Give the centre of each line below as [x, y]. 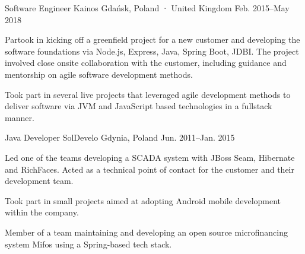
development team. [39, 181]
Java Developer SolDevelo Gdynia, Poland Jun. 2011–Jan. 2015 [120, 137]
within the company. [42, 212]
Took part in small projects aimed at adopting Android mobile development [143, 200]
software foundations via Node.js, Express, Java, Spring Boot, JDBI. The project [152, 51]
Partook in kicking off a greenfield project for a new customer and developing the [152, 39]
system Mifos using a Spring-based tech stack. [88, 244]
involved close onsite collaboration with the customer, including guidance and [146, 63]
